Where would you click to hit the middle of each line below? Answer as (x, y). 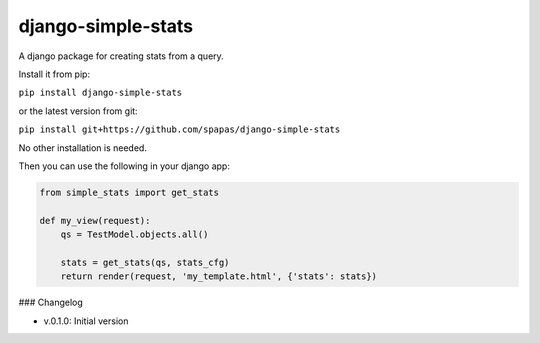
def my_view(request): (95, 220)
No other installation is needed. (82, 147)
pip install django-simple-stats (100, 93)
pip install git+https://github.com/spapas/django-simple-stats (179, 129)
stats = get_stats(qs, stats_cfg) (145, 262)
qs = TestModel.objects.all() (134, 234)
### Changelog (51, 302)
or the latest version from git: (78, 111)
